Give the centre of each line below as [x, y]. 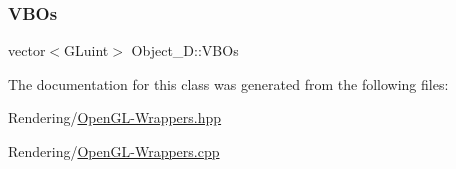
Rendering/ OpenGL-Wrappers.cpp [114, 151]
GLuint [86, 50]
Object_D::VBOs [185, 50]
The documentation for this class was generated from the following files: [228, 83]
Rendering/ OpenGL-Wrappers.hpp [115, 117]
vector [27, 50]
